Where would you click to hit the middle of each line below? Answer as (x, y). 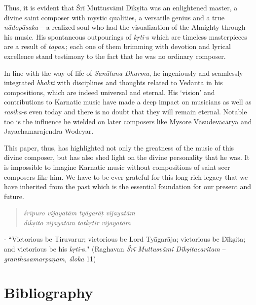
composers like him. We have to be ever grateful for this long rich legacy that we (126, 177)
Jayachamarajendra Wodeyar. (49, 131)
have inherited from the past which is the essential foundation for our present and (128, 186)
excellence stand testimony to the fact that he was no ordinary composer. (115, 56)
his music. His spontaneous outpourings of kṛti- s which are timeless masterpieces (126, 36)
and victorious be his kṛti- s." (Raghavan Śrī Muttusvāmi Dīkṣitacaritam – (115, 249)
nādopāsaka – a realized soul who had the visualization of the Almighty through (125, 27)
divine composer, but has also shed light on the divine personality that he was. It (127, 157)
